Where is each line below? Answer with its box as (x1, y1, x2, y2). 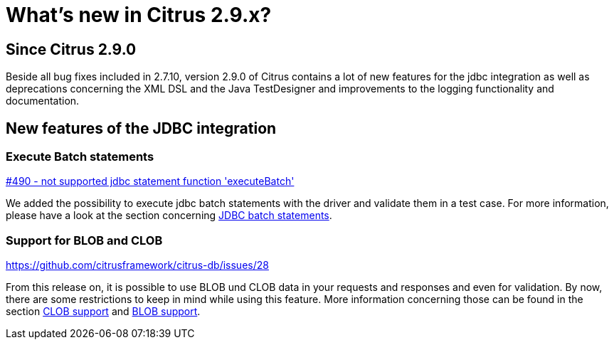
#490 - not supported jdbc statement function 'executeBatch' (6, 175, 295, 188)
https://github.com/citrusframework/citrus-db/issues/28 (6, 259, 269, 272)
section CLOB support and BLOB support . (6, 305, 201, 318)
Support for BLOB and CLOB (6, 233, 163, 248)
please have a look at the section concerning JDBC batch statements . (6, 209, 332, 222)
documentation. (6, 95, 80, 107)
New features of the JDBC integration (6, 119, 277, 137)
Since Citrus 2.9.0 (6, 40, 137, 58)
